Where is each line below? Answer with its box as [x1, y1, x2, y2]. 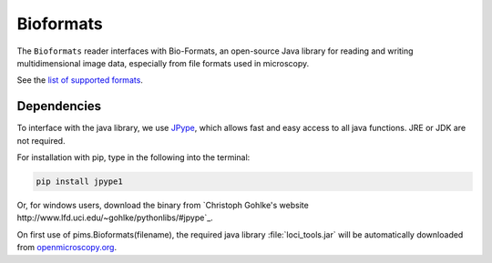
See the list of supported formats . [16, 75, 143, 86]
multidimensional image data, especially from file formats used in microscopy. [16, 57, 310, 68]
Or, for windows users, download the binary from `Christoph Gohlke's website [16, 199, 309, 210]
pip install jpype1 [36, 177, 123, 187]
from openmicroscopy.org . [16, 242, 118, 253]
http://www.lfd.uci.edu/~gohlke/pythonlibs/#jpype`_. [16, 212, 213, 223]
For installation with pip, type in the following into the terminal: [16, 152, 251, 163]
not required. [16, 135, 66, 146]
